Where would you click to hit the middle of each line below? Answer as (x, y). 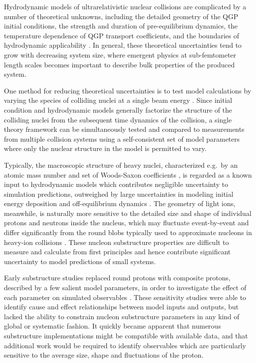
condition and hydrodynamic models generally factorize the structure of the (118, 109)
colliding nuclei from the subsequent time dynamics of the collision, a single (118, 119)
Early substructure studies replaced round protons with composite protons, (117, 278)
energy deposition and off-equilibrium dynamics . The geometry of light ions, (120, 203)
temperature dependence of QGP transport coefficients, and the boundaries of (122, 35)
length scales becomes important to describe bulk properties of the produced (119, 64)
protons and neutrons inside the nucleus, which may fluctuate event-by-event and (127, 223)
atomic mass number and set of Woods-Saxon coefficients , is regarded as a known (128, 174)
